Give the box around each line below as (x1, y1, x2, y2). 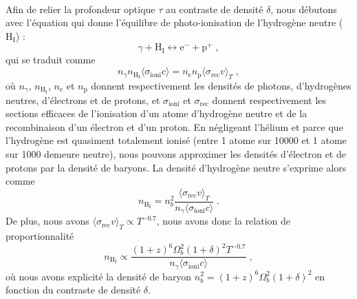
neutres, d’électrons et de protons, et (6, 92, 160, 107)
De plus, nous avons (6, 214, 89, 228)
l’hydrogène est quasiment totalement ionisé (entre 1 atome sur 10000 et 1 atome (6, 133, 347, 147)
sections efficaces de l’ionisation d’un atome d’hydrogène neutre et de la (6, 106, 307, 121)
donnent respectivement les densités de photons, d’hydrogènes (91, 78, 351, 92)
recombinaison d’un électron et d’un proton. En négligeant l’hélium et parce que (6, 119, 343, 134)
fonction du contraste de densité (6, 282, 141, 297)
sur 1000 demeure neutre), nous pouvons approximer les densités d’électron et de (6, 147, 346, 161)
